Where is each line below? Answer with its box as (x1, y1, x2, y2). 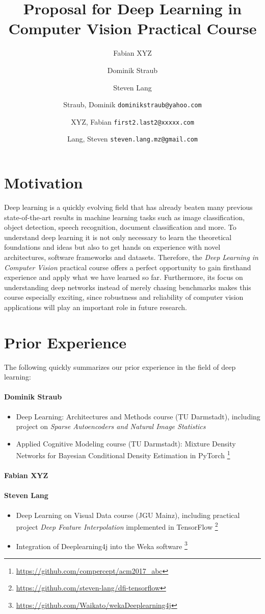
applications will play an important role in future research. (4, 301, 187, 312)
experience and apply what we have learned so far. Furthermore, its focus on (4, 272, 243, 282)
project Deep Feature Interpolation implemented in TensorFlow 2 (16, 520, 218, 532)
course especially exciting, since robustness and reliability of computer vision (4, 292, 244, 302)
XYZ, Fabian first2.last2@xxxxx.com (71, 116, 194, 127)
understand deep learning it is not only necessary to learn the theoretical (4, 231, 232, 242)
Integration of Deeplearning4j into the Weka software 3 (16, 539, 188, 551)
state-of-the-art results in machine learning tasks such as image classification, (4, 211, 245, 222)
